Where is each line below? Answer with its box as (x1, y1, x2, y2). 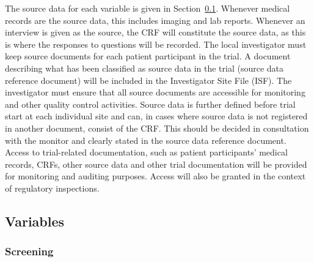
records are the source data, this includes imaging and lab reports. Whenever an (5, 13, 305, 26)
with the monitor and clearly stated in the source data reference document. (5, 133, 287, 146)
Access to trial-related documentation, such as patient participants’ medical (5, 146, 288, 159)
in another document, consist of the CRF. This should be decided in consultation (5, 121, 309, 134)
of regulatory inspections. (5, 181, 100, 194)
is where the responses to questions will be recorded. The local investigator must (5, 37, 307, 50)
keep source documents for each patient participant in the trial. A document (5, 50, 291, 62)
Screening (5, 244, 54, 259)
